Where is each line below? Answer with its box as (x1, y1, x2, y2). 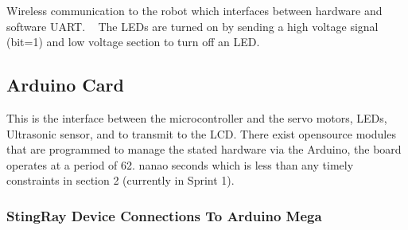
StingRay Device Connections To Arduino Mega (6, 205, 322, 225)
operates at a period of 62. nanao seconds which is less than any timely (6, 156, 354, 173)
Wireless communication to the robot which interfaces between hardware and (6, 2, 383, 18)
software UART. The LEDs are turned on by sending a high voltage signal (6, 18, 379, 34)
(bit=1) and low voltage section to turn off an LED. (6, 33, 260, 50)
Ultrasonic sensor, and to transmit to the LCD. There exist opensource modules (6, 125, 396, 142)
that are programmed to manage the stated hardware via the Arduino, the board (6, 141, 402, 158)
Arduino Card (6, 72, 124, 97)
